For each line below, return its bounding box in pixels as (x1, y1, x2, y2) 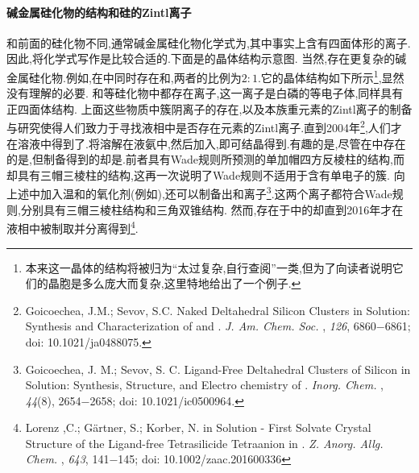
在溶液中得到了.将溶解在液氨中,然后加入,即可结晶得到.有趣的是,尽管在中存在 (6, 135, 406, 151)
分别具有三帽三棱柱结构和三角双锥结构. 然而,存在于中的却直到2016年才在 (20, 201, 404, 218)
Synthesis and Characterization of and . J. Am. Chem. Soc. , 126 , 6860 (25, 317, 376, 334)
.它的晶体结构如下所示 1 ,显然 (257, 66, 404, 85)
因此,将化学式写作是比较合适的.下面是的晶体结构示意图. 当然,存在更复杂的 (6, 50, 396, 67)
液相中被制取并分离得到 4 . (6, 218, 139, 236)
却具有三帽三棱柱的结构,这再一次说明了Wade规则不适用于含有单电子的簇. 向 (6, 166, 405, 183)
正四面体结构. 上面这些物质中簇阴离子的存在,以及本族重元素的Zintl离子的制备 (6, 100, 413, 117)
